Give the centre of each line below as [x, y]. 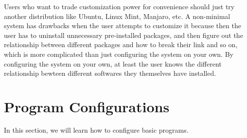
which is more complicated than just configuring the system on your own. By [119, 54]
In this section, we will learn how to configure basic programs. [96, 129]
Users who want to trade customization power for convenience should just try [119, 6]
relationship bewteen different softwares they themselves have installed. [110, 73]
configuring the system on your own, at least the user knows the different [113, 63]
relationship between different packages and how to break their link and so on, [121, 44]
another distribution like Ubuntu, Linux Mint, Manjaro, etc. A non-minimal [117, 16]
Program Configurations [87, 106]
